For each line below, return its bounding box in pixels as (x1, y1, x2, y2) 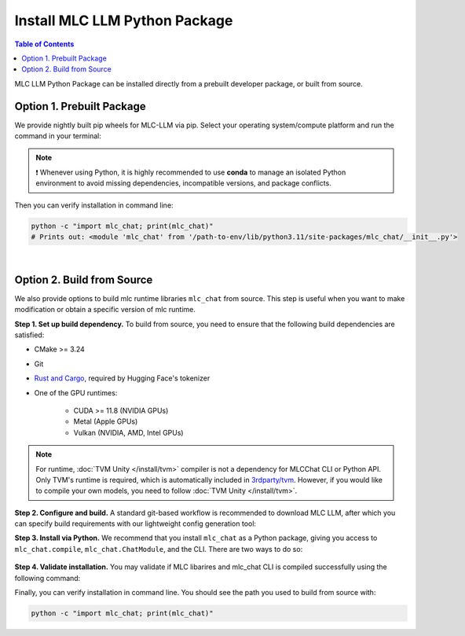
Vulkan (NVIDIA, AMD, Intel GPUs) (73, 428, 184, 437)
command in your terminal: (14, 131, 101, 141)
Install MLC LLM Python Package (14, 12, 233, 29)
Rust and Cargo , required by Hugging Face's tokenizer (34, 373, 211, 383)
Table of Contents (14, 39, 75, 49)
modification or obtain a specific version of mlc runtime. (14, 305, 196, 314)
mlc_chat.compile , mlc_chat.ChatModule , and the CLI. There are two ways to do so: (14, 544, 303, 553)
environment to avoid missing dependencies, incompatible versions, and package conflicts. (35, 178, 331, 188)
